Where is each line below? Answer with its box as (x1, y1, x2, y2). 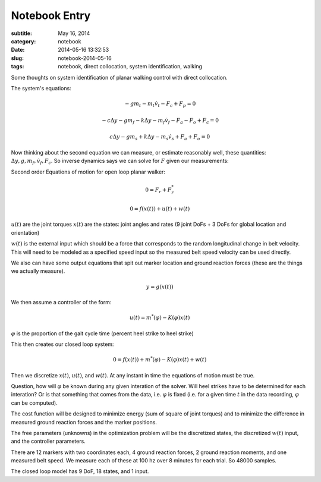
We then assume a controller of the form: (11, 299, 112, 305)
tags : (11, 63, 24, 70)
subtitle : (11, 30, 33, 37)
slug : (11, 54, 24, 62)
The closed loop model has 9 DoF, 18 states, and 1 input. (11, 468, 149, 475)
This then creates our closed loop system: (11, 341, 114, 348)
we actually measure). (11, 267, 65, 275)
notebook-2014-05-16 (58, 54, 112, 62)
